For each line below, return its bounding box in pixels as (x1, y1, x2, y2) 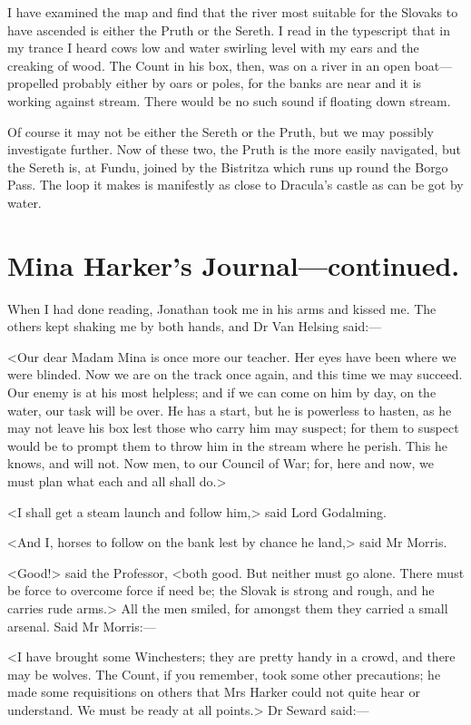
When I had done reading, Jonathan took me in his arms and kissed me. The (7, 299, 437, 318)
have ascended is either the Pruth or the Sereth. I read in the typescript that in (7, 20, 450, 39)
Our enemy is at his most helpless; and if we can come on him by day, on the (7, 383, 437, 402)
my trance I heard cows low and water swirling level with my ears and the (7, 38, 419, 57)
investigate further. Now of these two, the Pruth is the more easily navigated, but (7, 140, 461, 159)
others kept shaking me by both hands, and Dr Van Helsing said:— (7, 317, 382, 336)
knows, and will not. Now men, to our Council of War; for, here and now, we (7, 454, 435, 473)
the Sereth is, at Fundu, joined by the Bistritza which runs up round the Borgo (7, 157, 448, 176)
